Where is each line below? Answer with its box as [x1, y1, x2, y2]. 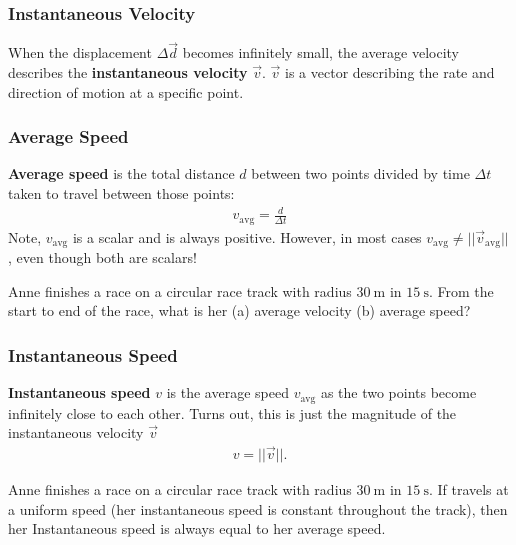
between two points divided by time [251, 163, 470, 184]
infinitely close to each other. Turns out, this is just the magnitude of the [8, 402, 457, 423]
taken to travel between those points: [8, 183, 235, 204]
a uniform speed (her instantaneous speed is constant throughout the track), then [8, 498, 508, 519]
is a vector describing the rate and [285, 62, 495, 83]
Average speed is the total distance [8, 163, 235, 184]
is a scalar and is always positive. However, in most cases [72, 226, 422, 247]
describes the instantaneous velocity [8, 62, 248, 83]
